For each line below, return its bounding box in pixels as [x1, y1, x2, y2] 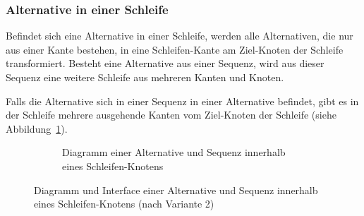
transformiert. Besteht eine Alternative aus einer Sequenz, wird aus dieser [6, 56, 324, 71]
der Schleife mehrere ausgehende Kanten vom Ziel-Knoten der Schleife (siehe [6, 107, 336, 122]
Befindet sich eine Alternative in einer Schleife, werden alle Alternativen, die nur [6, 28, 353, 43]
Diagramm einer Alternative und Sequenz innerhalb [62, 145, 286, 160]
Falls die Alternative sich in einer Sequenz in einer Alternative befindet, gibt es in [6, 93, 359, 108]
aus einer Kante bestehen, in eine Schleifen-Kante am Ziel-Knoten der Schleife [6, 42, 344, 56]
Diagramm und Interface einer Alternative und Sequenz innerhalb [34, 182, 318, 197]
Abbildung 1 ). [6, 121, 68, 136]
